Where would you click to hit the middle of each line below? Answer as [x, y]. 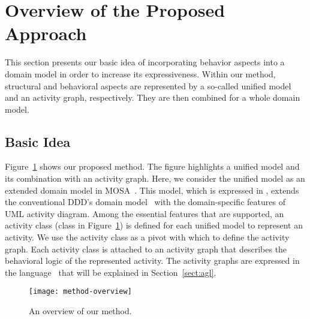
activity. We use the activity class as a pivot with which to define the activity [147, 237]
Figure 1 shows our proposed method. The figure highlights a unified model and [152, 166]
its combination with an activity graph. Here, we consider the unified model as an [155, 178]
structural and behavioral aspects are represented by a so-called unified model [148, 85]
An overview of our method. [80, 311]
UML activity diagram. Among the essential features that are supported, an [145, 213]
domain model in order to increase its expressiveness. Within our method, [140, 73]
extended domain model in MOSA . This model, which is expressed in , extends [152, 190]
